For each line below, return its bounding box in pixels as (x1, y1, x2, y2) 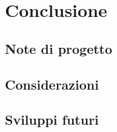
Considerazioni (5, 74, 99, 93)
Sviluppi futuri (5, 110, 99, 129)
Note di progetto (5, 39, 113, 58)
